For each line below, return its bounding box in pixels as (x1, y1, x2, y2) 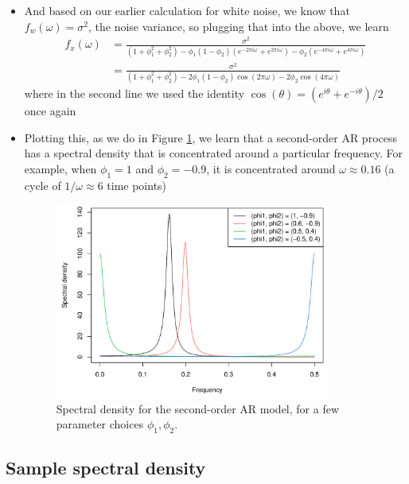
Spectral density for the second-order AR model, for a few (56, 400, 340, 416)
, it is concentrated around (206, 160, 336, 176)
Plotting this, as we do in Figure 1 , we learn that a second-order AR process (24, 129, 397, 145)
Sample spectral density (6, 455, 206, 480)
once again (24, 103, 76, 118)
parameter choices (56, 416, 144, 432)
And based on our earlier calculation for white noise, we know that (24, 2, 350, 18)
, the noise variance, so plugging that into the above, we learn (88, 17, 389, 34)
